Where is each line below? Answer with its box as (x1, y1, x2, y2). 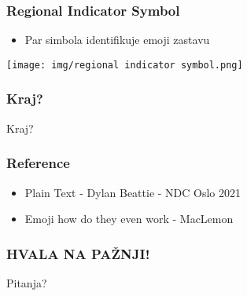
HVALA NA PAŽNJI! (6, 243, 150, 263)
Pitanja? (6, 274, 47, 291)
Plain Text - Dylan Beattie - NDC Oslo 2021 (24, 184, 241, 200)
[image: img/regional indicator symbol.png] (6, 59, 243, 71)
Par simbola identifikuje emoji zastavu (24, 31, 210, 48)
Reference (6, 153, 70, 173)
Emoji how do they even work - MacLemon (24, 210, 234, 227)
